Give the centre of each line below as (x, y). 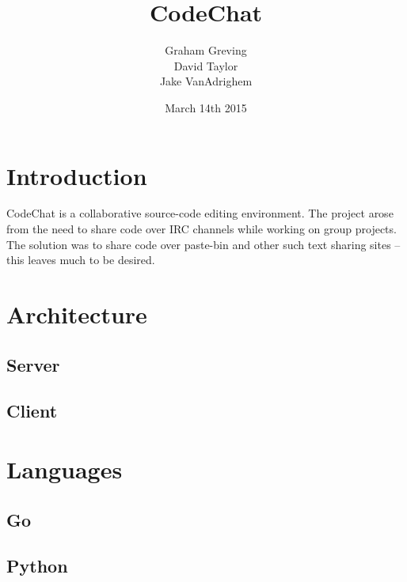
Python (37, 566)
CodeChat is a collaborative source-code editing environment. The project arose (200, 213)
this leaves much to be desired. (81, 260)
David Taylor (206, 65)
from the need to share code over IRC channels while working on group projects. (202, 229)
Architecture (77, 314)
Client (32, 411)
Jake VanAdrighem (206, 81)
